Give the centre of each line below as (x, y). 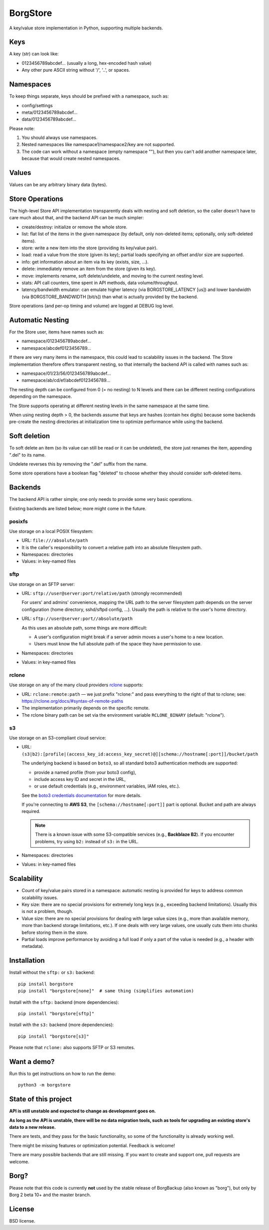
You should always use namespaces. (60, 138)
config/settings (37, 105)
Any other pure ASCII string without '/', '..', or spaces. (76, 70)
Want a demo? (32, 1062)
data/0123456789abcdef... (49, 119)
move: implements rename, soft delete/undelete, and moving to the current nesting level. (113, 276)
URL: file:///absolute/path (55, 540)
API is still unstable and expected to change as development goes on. (83, 1111)
